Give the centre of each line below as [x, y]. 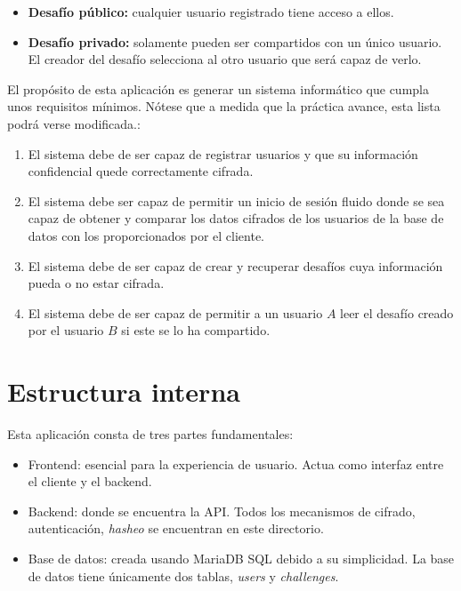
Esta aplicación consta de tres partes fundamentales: [150, 434]
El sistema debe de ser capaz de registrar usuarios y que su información [223, 153]
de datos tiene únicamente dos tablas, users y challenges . [183, 575]
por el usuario [66, 330]
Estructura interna [124, 391]
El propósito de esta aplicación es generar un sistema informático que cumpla [218, 88]
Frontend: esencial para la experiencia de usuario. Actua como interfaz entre [236, 463]
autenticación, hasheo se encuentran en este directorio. [176, 528]
